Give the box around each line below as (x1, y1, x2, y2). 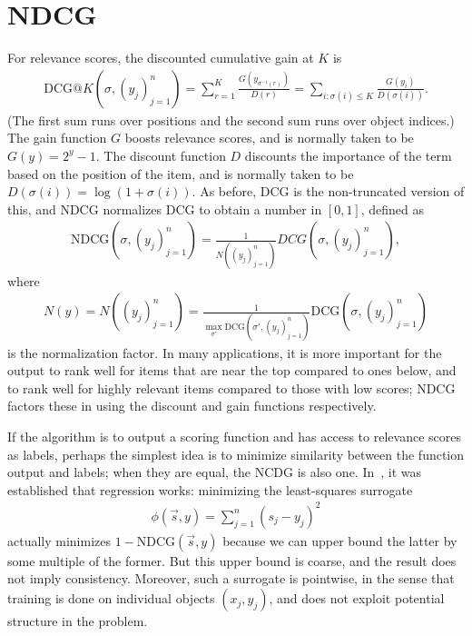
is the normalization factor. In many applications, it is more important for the (7, 343, 442, 362)
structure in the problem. (7, 611, 148, 631)
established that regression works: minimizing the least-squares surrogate (7, 480, 413, 499)
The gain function (7, 128, 107, 147)
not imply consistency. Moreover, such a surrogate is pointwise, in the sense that (7, 569, 455, 588)
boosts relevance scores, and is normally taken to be (124, 128, 414, 147)
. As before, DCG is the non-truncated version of (192, 182, 465, 201)
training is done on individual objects (7, 589, 215, 608)
